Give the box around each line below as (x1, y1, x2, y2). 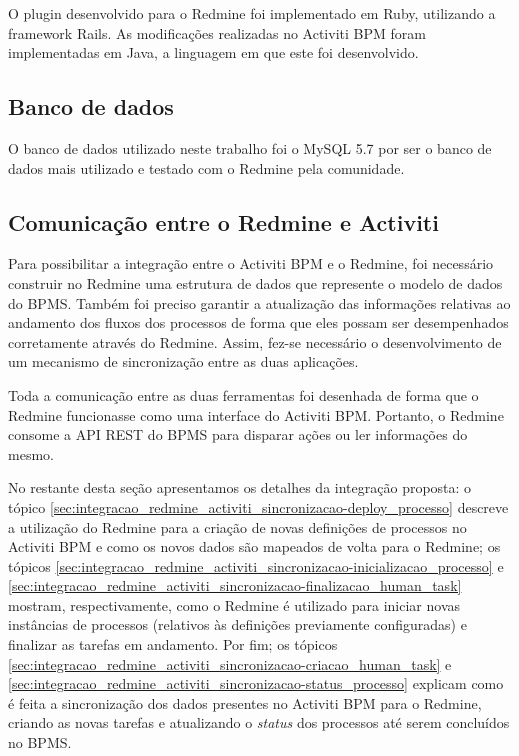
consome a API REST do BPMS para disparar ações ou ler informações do (8, 424, 468, 445)
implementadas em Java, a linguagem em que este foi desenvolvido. (8, 42, 419, 63)
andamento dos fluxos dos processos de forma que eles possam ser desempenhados (8, 312, 509, 333)
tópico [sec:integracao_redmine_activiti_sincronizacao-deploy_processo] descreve (8, 496, 509, 517)
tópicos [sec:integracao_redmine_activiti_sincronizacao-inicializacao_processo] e (8, 555, 504, 576)
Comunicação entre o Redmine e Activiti (8, 206, 439, 237)
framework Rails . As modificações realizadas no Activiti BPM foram (8, 22, 426, 43)
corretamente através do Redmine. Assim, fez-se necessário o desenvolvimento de (8, 331, 502, 352)
